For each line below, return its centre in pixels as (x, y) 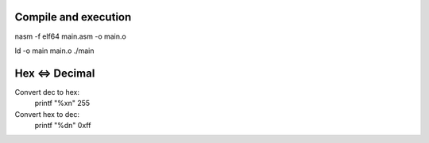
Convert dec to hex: (47, 92)
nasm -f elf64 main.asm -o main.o (70, 36)
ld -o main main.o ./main (54, 51)
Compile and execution (73, 17)
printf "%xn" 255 (62, 103)
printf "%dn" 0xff (63, 125)
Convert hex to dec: (47, 114)
